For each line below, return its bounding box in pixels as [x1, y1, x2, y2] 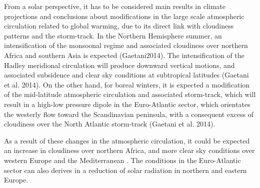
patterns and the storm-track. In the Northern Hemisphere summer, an [4, 30, 222, 40]
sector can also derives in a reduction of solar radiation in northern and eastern [4, 164, 247, 175]
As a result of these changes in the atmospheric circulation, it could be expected [4, 135, 250, 145]
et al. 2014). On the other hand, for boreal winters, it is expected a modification [4, 79, 250, 89]
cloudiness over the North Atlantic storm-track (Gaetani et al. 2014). [4, 118, 215, 129]
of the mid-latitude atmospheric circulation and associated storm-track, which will [4, 89, 256, 99]
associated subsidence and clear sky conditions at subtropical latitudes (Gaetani [4, 69, 249, 80]
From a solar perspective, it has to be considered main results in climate [4, 1, 225, 11]
